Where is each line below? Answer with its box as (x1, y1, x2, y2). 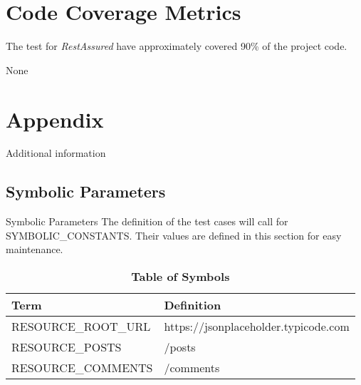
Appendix (6, 104, 104, 133)
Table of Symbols (131, 268, 230, 285)
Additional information (6, 145, 106, 160)
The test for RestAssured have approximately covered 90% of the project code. (6, 38, 347, 53)
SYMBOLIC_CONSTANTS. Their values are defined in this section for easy (6, 227, 342, 242)
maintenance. (6, 242, 63, 257)
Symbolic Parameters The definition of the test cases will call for (6, 214, 288, 229)
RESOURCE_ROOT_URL (11, 318, 151, 335)
